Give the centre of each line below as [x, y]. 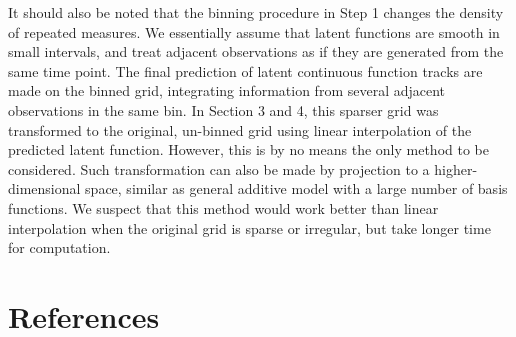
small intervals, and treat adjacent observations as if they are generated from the [256, 51]
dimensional [44, 188]
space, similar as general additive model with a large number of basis [296, 188]
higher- [456, 168]
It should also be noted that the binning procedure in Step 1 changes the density [256, 12]
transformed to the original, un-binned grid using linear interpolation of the [240, 129]
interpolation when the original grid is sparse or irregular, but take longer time [249, 227]
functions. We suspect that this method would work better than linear [223, 207]
